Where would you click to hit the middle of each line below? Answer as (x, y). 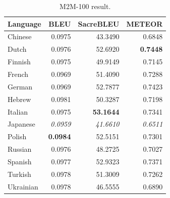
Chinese (20, 36)
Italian (18, 111)
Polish (17, 136)
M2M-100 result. (85, 6)
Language (24, 23)
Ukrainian (23, 186)
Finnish (19, 62)
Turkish (19, 174)
